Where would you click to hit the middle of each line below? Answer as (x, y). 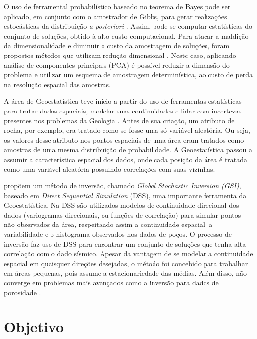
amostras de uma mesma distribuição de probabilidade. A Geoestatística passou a (128, 149)
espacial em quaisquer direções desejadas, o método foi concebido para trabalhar (126, 263)
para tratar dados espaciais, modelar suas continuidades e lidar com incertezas (123, 110)
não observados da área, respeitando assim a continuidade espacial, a (108, 224)
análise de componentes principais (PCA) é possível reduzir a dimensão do (117, 65)
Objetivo (34, 326)
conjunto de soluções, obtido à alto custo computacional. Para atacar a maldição (126, 35)
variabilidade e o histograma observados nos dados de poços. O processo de (118, 234)
